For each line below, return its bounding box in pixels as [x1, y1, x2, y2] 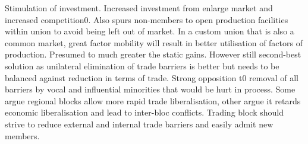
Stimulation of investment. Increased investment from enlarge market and [5, 2, 273, 14]
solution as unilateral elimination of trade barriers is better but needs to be [5, 59, 279, 72]
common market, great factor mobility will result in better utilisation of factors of [5, 36, 303, 49]
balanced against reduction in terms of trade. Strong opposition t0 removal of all [5, 71, 298, 84]
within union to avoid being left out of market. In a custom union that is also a [5, 25, 294, 37]
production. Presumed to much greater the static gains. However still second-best [5, 48, 301, 60]
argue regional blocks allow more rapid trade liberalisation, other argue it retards [5, 94, 301, 107]
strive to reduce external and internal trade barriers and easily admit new [5, 117, 274, 130]
